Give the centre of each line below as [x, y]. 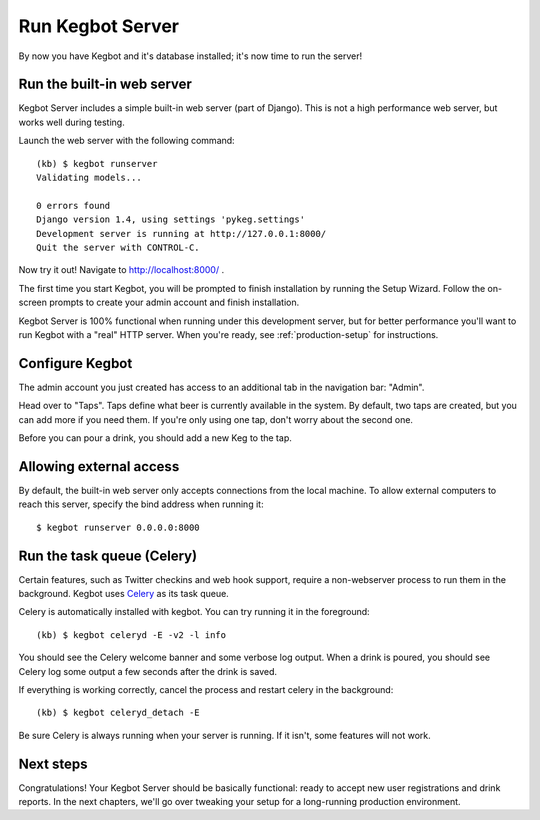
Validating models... [89, 178]
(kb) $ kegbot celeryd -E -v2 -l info [131, 634]
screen [33, 302]
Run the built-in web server [105, 84]
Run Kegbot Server [99, 26]
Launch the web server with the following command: [126, 141]
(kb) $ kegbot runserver [97, 163]
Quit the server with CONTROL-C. [118, 247]
